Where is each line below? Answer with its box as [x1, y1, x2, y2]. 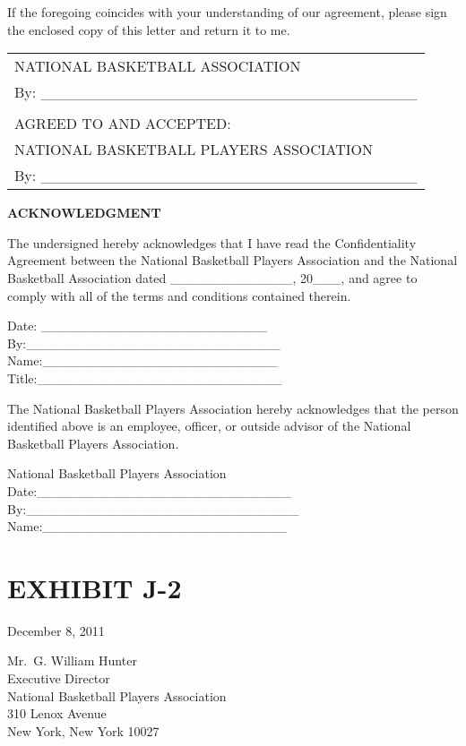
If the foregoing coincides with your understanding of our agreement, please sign [7, 3, 447, 21]
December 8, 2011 [7, 621, 105, 639]
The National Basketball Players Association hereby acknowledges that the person [7, 399, 459, 417]
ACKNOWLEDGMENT [7, 203, 161, 222]
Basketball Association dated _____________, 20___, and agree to [7, 268, 418, 287]
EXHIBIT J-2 [7, 569, 182, 605]
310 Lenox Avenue [7, 704, 107, 723]
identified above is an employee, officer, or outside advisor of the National [7, 416, 411, 435]
